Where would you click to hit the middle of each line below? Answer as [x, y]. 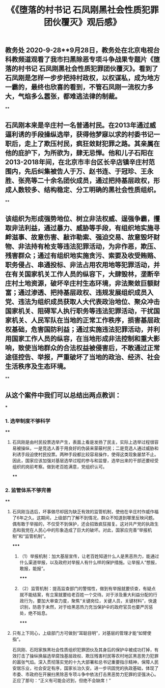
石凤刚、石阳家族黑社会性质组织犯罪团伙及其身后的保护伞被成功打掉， [83, 650]
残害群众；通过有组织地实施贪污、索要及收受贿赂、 [82, 256]
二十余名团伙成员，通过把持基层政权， [95, 181]
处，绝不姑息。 [35, 613]
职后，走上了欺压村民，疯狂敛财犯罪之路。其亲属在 [82, 144]
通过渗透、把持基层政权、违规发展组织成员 [82, 293]
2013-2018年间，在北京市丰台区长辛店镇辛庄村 [77, 162]
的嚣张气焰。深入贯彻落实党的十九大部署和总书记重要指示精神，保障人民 [85, 662]
